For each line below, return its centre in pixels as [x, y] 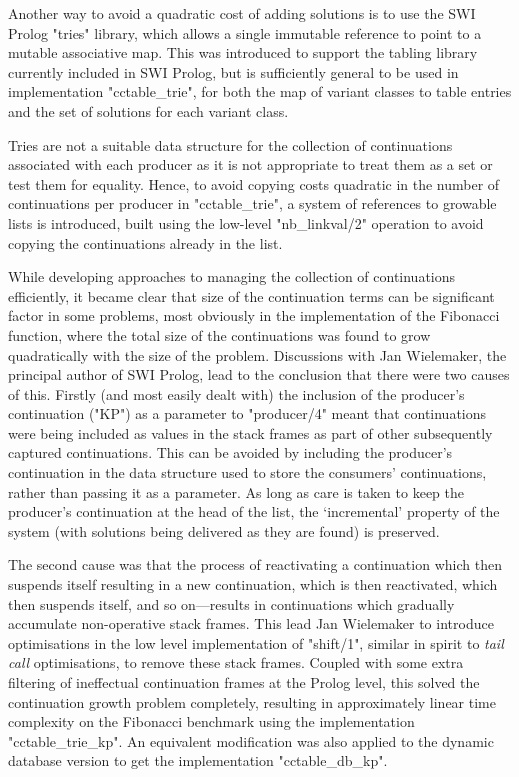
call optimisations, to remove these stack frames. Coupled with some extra [236, 662]
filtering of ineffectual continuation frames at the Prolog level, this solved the [244, 682]
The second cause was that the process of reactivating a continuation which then [255, 564]
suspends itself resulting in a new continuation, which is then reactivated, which [253, 584]
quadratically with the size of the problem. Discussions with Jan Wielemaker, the [257, 354]
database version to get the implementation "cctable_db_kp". [198, 760]
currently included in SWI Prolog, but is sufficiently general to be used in [233, 71]
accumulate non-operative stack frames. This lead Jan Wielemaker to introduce [251, 623]
